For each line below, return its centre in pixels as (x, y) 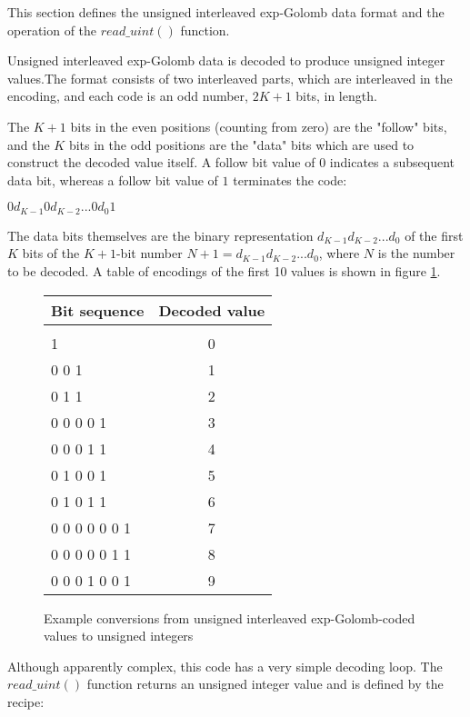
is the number (416, 253)
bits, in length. (336, 96)
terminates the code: (290, 179)
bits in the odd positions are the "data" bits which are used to (241, 144)
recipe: (26, 701)
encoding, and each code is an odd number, (128, 96)
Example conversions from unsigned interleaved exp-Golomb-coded (230, 617)
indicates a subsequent (392, 162)
